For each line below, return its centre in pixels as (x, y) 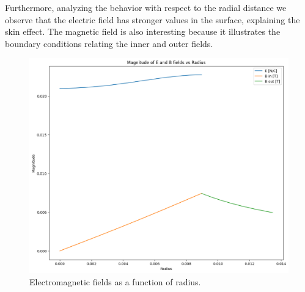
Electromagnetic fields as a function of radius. (115, 281)
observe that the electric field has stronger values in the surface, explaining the (152, 19)
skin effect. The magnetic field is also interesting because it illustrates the (143, 31)
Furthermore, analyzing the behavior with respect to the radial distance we (146, 7)
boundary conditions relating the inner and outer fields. (109, 43)
